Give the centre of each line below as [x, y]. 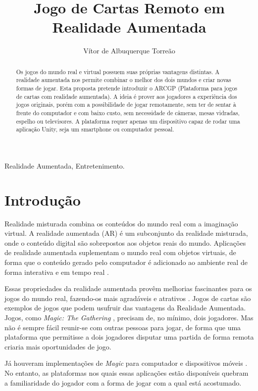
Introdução [43, 199]
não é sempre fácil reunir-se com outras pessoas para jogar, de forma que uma [123, 327]
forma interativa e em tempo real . [57, 272]
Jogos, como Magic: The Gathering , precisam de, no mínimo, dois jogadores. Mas [129, 318]
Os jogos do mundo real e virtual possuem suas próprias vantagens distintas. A [118, 71]
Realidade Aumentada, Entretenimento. [65, 165]
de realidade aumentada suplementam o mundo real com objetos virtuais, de [120, 252]
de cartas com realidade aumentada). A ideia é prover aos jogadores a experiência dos [127, 96]
